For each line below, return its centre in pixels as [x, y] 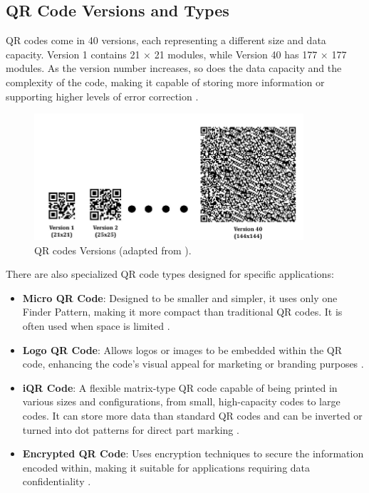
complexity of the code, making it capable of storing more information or [165, 82]
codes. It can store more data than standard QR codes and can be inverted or [192, 415]
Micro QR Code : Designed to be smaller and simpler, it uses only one [180, 297]
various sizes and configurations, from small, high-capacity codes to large [181, 401]
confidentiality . [57, 481]
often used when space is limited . [96, 326]
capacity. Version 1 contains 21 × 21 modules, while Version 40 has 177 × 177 [176, 54]
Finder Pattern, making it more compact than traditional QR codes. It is [182, 312]
